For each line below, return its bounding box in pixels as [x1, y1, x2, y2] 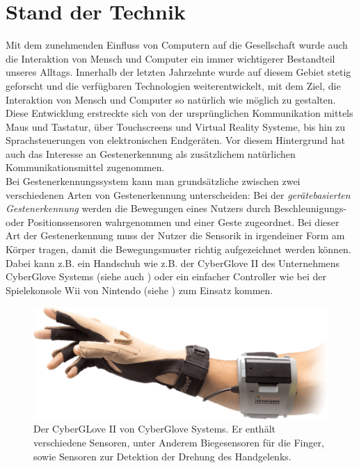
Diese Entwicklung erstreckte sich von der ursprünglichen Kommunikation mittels [6, 106, 353, 120]
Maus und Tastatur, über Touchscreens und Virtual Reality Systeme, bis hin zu [6, 119, 346, 134]
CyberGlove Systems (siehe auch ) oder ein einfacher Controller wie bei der [6, 269, 326, 284]
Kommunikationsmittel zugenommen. [6, 160, 165, 175]
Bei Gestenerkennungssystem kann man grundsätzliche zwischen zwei [6, 174, 301, 188]
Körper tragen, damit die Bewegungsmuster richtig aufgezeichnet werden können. [6, 242, 351, 257]
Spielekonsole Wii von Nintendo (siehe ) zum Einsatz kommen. [6, 282, 273, 297]
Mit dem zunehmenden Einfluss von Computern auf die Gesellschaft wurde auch [6, 38, 348, 52]
